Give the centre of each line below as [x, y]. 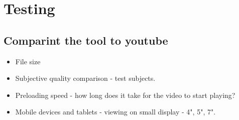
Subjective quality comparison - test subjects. [85, 78]
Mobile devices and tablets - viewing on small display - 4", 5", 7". [115, 112]
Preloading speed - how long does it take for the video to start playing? [125, 95]
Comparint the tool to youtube [86, 40]
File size [28, 61]
